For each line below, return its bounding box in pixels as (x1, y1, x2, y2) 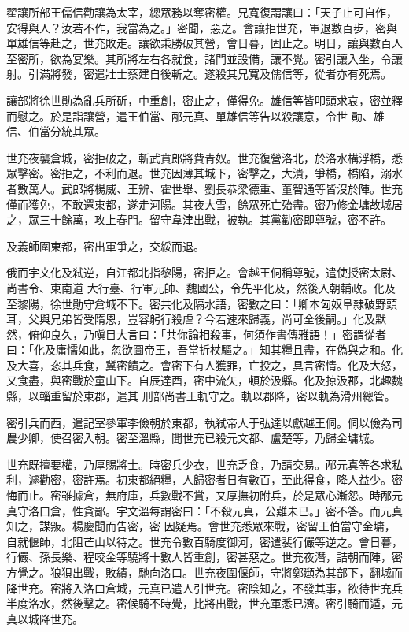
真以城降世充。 (6, 610, 83, 626)
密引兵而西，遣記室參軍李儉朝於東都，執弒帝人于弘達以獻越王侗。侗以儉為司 (6, 414, 403, 430)
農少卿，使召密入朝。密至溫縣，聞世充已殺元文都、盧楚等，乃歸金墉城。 (6, 429, 381, 446)
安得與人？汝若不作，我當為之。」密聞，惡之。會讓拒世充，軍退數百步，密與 (6, 19, 397, 35)
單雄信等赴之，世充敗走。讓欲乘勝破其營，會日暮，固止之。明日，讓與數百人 (6, 35, 403, 51)
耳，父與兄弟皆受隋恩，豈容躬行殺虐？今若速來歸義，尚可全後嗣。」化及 (6, 310, 375, 327)
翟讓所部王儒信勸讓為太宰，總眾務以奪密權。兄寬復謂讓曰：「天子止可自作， (6, 4, 397, 20)
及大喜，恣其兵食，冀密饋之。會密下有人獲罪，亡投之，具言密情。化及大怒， (6, 356, 403, 373)
